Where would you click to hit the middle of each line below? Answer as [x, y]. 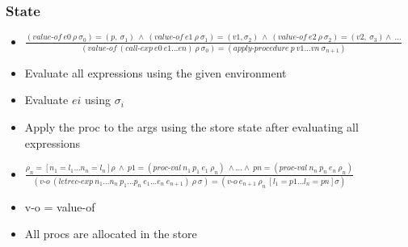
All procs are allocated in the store [111, 234]
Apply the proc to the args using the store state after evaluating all [191, 127]
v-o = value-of [60, 206]
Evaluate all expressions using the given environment [156, 72]
